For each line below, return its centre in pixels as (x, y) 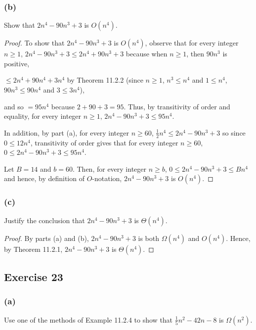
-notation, (107, 178)
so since (234, 132)
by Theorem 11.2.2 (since (105, 80)
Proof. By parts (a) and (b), (46, 238)
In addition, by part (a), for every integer (66, 132)
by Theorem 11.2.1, (33, 249)
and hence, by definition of (44, 178)
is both (149, 238)
